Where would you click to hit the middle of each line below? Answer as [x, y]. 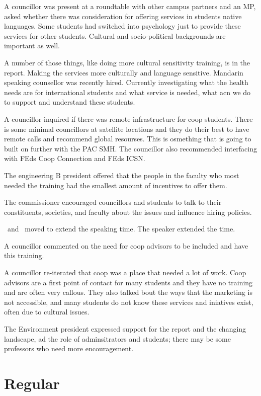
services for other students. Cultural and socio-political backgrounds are [115, 35]
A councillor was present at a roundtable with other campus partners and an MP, [130, 6]
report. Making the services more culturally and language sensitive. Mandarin [124, 72]
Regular [32, 383]
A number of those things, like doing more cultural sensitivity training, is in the [127, 62]
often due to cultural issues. [47, 312]
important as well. [32, 46]
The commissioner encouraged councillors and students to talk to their [113, 202]
